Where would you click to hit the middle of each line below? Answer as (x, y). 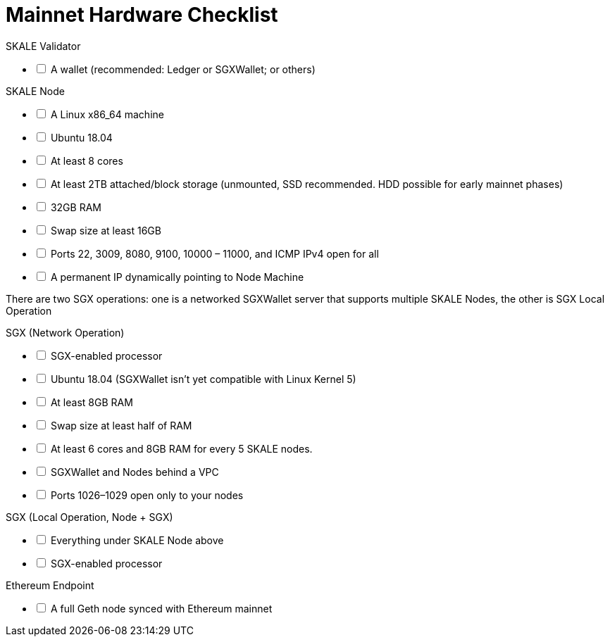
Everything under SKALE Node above (137, 540)
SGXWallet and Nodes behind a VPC (135, 472)
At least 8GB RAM (92, 402)
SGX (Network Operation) (65, 332)
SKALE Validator (43, 46)
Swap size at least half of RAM (121, 425)
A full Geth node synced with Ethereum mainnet (161, 608)
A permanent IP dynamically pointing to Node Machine (177, 277)
